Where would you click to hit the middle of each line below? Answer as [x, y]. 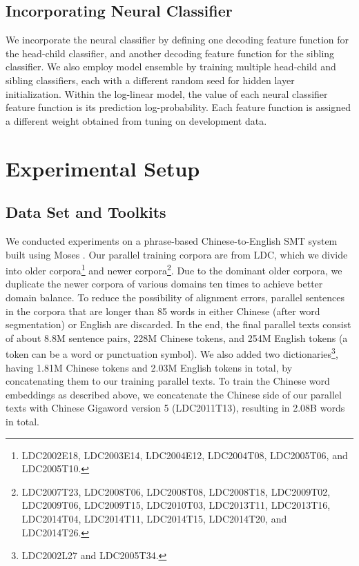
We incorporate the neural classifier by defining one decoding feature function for [177, 40]
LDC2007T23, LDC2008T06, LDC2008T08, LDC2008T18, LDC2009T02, [176, 491]
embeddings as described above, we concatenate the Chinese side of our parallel [174, 394]
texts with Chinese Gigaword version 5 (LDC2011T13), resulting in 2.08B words [175, 408]
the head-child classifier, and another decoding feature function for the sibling [170, 53]
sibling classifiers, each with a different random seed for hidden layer [150, 80]
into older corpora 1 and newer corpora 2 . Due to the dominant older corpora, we [174, 269]
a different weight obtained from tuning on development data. [136, 120]
